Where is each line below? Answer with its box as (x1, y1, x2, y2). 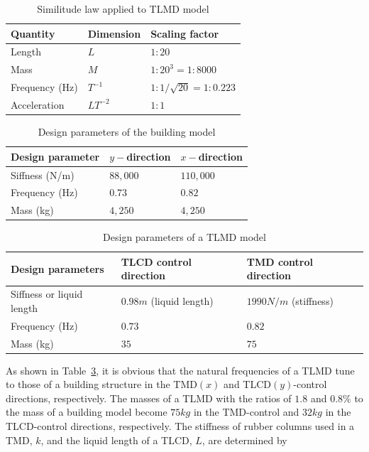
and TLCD (224, 377, 271, 392)
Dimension (87, 26, 141, 41)
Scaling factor (150, 26, 219, 41)
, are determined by (202, 432, 287, 447)
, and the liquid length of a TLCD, (40, 432, 192, 447)
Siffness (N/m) (11, 167, 75, 182)
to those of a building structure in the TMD (6, 377, 197, 392)
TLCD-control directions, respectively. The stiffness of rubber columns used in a (6, 419, 355, 434)
